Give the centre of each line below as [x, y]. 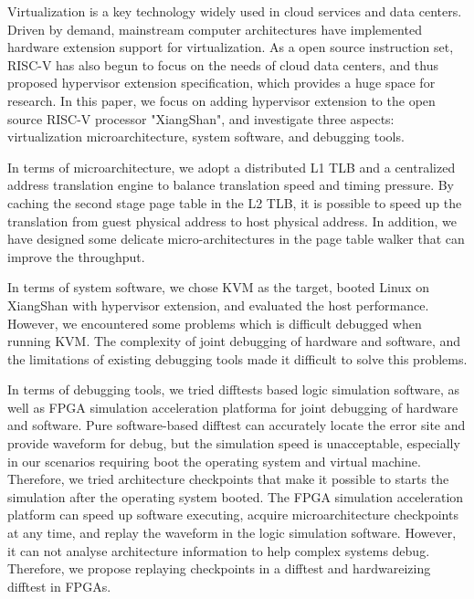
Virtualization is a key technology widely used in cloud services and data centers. [235, 11]
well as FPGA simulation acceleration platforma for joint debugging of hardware [233, 407]
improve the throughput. [76, 256]
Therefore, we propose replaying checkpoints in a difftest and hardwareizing [219, 568]
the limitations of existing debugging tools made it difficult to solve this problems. [237, 358]
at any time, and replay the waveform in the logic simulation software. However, [232, 533]
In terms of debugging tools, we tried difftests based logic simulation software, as [233, 389]
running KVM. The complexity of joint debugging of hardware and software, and [234, 341]
